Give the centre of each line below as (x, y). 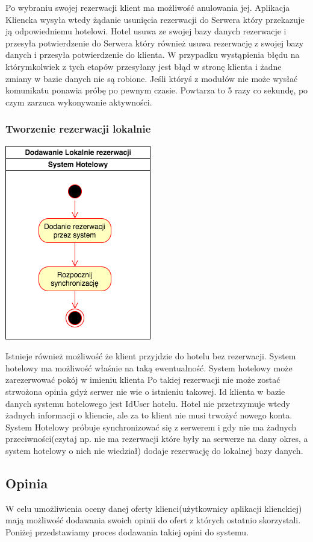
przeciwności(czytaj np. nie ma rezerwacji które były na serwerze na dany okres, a (157, 439)
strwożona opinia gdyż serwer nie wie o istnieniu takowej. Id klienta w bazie (145, 391)
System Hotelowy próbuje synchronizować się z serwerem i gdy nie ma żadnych (151, 427)
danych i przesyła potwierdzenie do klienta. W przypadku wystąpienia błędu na (153, 55)
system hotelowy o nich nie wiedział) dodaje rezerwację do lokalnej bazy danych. (154, 450)
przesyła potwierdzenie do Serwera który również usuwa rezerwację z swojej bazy (155, 43)
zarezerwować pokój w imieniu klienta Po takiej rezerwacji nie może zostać (143, 380)
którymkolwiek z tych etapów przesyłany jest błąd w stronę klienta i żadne (144, 66)
